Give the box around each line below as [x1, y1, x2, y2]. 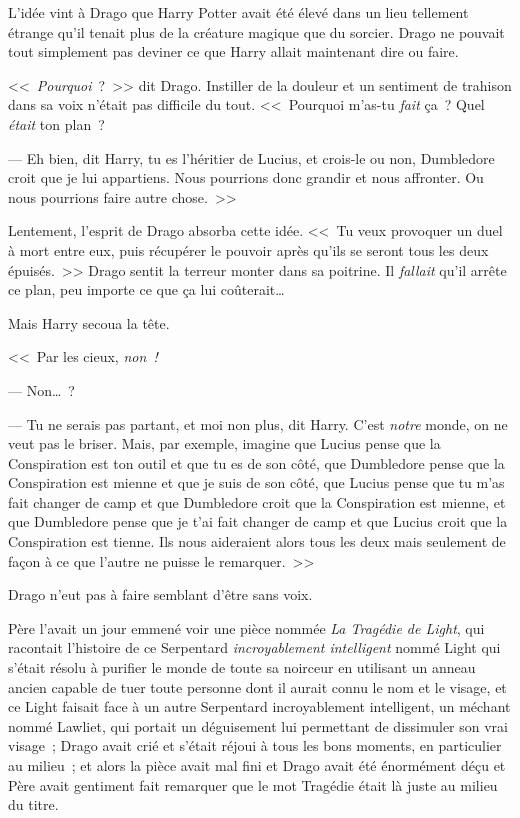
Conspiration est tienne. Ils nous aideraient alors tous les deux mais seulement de [8, 531, 506, 552]
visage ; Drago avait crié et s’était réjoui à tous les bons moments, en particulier [8, 735, 502, 756]
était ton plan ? [8, 113, 105, 134]
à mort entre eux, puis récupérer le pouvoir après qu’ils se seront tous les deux [8, 239, 489, 260]
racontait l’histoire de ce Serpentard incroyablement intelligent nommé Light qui [8, 637, 501, 658]
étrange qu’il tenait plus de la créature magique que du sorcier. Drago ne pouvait [8, 21, 505, 42]
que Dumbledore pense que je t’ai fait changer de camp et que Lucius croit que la [8, 511, 508, 532]
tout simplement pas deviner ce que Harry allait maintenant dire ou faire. [8, 41, 459, 62]
